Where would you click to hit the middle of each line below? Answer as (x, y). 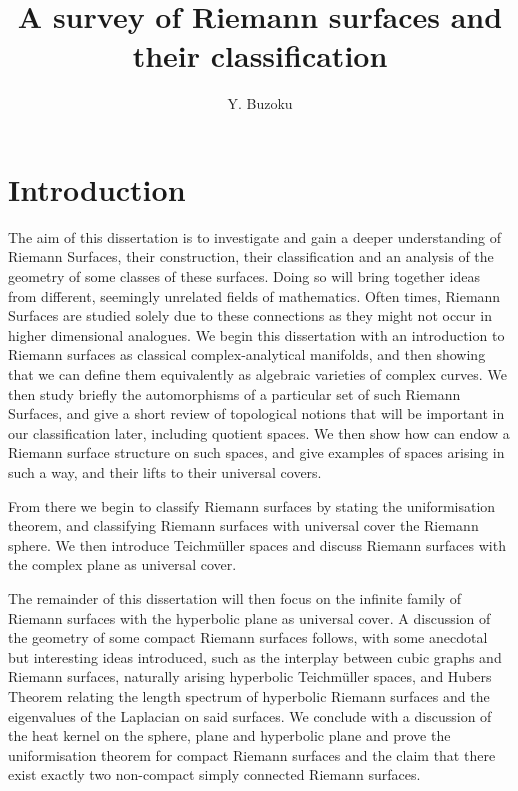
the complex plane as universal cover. (122, 564)
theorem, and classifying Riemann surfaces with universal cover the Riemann (243, 525)
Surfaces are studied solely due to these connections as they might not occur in (250, 315)
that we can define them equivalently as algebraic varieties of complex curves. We (257, 374)
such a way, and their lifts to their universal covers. (165, 471)
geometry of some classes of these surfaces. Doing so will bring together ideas (244, 276)
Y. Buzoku (260, 103)
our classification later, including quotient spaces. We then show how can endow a (259, 432)
